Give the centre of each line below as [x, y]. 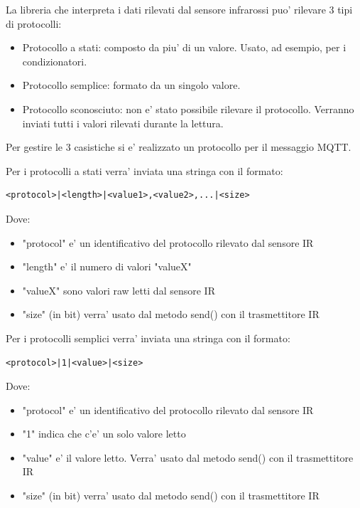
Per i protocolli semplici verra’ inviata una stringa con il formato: [148, 338]
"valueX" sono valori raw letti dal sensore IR [119, 290]
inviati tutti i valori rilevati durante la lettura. [123, 123]
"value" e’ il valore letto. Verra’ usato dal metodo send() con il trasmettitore [188, 457]
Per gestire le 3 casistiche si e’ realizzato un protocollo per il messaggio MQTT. [179, 147]
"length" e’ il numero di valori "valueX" [107, 266]
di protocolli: [34, 23]
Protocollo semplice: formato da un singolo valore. [131, 85]
